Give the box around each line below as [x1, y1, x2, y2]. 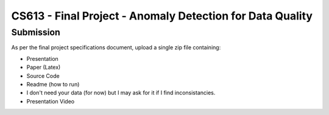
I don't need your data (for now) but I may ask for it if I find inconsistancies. [26, 89, 216, 97]
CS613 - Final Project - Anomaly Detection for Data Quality [11, 9, 313, 23]
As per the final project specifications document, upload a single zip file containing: [11, 44, 221, 51]
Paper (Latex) [26, 64, 61, 71]
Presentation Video [26, 97, 75, 105]
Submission [11, 27, 61, 38]
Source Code [26, 72, 60, 79]
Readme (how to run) [26, 80, 80, 88]
